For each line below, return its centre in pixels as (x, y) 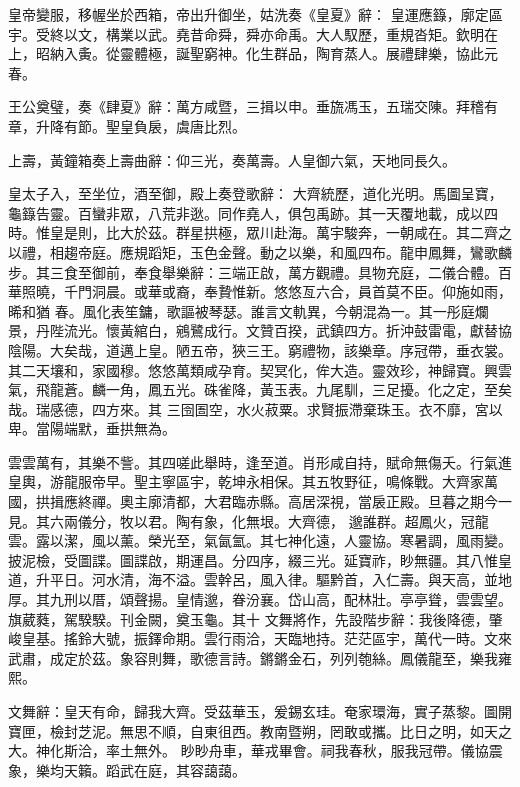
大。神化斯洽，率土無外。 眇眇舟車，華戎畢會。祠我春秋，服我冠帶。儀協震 (255, 750)
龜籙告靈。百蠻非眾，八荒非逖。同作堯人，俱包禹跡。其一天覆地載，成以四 (253, 212)
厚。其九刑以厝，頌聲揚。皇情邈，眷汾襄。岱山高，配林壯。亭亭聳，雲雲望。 (260, 599)
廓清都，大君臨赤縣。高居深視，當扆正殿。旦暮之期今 (322, 501)
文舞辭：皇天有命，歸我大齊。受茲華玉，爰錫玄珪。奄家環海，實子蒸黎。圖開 (260, 711)
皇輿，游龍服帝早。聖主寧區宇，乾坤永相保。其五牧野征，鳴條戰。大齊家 (246, 481)
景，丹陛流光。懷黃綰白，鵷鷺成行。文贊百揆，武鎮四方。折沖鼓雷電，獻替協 (260, 330)
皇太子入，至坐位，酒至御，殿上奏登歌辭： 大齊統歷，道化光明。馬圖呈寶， (255, 193)
